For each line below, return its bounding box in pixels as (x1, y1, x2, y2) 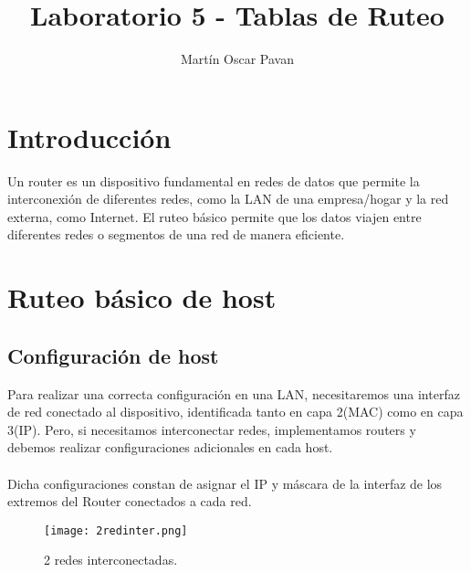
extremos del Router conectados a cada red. (7, 492, 252, 511)
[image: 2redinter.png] (44, 524, 188, 537)
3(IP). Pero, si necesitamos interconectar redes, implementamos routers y (7, 419, 416, 439)
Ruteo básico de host (7, 279, 277, 316)
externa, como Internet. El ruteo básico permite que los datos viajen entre (7, 207, 422, 226)
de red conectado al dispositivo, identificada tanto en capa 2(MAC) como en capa (7, 402, 464, 421)
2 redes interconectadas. (44, 550, 178, 569)
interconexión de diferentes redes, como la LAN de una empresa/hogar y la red (7, 189, 449, 208)
